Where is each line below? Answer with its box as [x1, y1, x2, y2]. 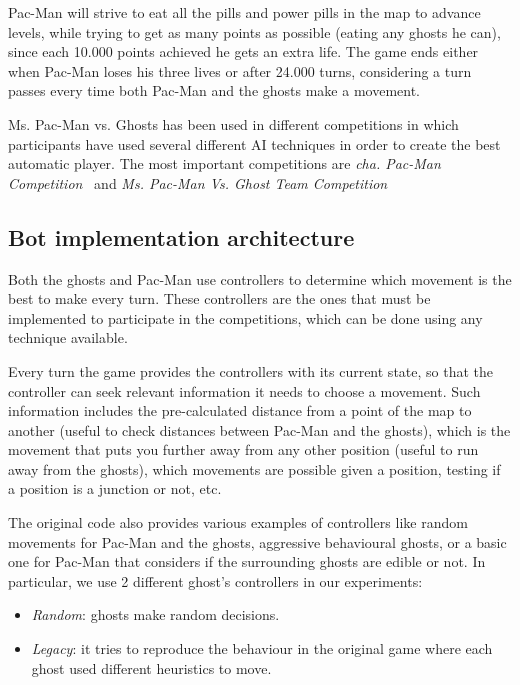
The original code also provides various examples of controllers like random [8, 512, 468, 533]
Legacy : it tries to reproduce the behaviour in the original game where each [31, 638, 493, 659]
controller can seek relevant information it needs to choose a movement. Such [8, 380, 481, 401]
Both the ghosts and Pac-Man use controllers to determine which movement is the [8, 268, 512, 289]
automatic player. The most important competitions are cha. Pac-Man [8, 153, 441, 174]
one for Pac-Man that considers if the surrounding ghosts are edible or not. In [8, 551, 486, 572]
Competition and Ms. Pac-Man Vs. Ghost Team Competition [8, 172, 388, 193]
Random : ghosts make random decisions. [31, 604, 280, 625]
